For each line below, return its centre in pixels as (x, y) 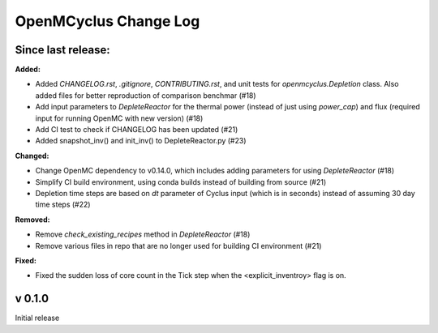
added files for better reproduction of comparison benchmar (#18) (146, 95)
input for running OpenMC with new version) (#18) (119, 118)
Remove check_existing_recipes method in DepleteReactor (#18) (143, 234)
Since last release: (63, 50)
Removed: (32, 220)
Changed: (32, 156)
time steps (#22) (63, 205)
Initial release (37, 318)
